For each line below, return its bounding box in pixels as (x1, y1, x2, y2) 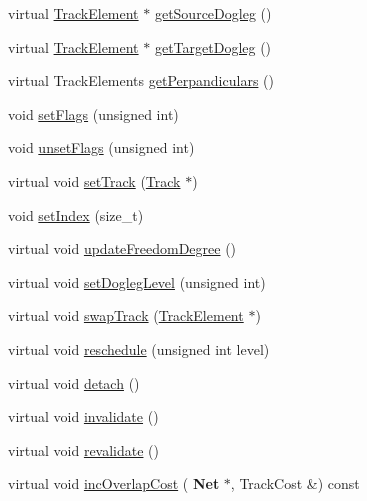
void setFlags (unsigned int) (8, 103, 179, 124)
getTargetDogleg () (154, 36, 272, 57)
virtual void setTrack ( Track (8, 170, 181, 191)
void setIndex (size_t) (8, 204, 144, 225)
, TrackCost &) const (230, 473, 360, 494)
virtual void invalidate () (8, 406, 159, 427)
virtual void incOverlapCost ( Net (8, 473, 220, 494)
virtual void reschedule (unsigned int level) (8, 338, 270, 359)
